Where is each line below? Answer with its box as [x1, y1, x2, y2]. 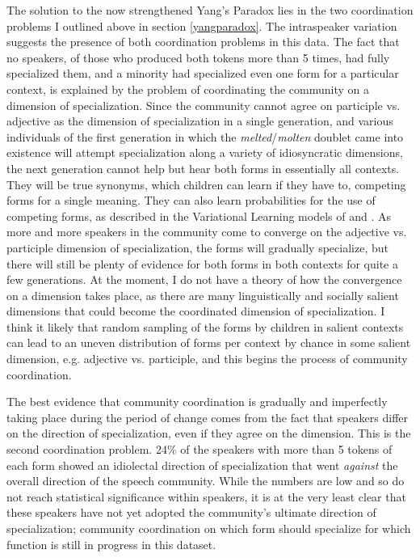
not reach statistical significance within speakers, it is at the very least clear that [6, 488, 406, 505]
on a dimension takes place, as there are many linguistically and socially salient [6, 286, 399, 303]
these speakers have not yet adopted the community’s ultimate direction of [6, 504, 376, 521]
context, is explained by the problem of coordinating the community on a [6, 80, 369, 97]
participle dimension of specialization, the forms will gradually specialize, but [6, 239, 388, 256]
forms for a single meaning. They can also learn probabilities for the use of [6, 192, 376, 209]
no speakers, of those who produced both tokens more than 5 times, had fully [6, 49, 390, 66]
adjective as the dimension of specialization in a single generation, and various [6, 112, 393, 129]
